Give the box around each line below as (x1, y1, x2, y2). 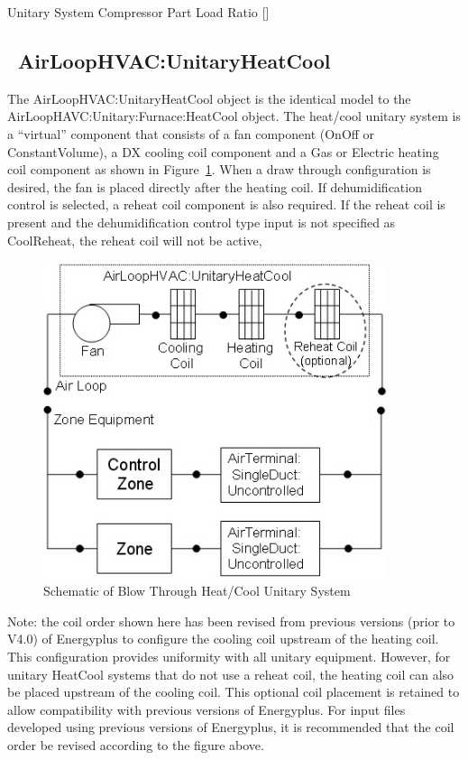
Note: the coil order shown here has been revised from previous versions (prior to (7, 611, 455, 630)
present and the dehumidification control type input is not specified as (7, 212, 396, 231)
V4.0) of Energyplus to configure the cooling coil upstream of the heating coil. (7, 629, 439, 648)
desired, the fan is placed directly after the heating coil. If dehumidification (7, 177, 422, 196)
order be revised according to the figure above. (7, 736, 264, 755)
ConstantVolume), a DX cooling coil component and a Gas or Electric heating (7, 142, 439, 161)
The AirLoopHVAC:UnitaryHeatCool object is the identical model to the (7, 88, 411, 107)
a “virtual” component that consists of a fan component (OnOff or (7, 124, 375, 143)
